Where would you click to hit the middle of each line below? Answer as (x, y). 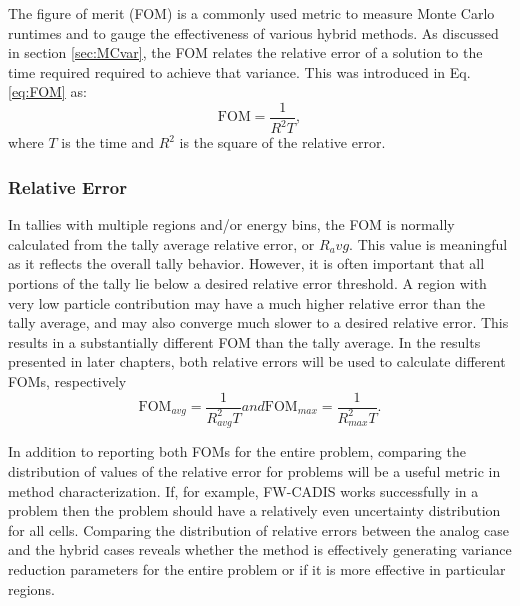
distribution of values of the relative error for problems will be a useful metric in (254, 470)
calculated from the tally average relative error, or (161, 243)
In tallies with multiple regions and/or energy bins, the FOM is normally (231, 224)
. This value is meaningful (428, 243)
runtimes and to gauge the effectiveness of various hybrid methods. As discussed (253, 32)
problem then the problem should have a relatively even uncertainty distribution (254, 510)
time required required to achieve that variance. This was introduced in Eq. (239, 71)
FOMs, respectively (67, 380)
